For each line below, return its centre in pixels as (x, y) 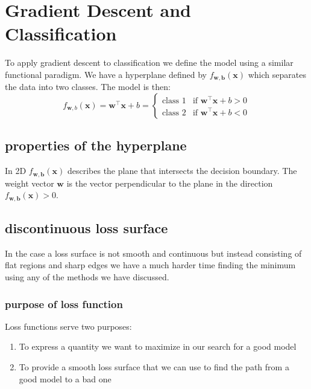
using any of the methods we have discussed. (87, 277)
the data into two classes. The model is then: (88, 87)
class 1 (174, 101)
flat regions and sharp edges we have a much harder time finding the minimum (150, 265)
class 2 (174, 113)
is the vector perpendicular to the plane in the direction (170, 183)
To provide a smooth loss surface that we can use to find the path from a (154, 367)
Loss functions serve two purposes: (68, 326)
